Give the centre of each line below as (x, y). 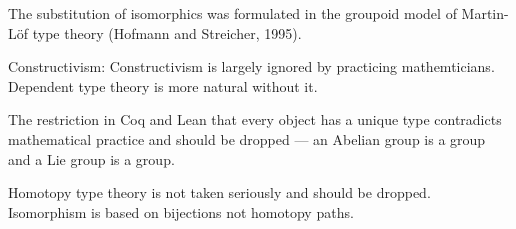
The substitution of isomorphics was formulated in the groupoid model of (232, 13)
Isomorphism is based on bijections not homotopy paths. (181, 211)
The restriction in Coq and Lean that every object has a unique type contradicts (255, 119)
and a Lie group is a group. (91, 158)
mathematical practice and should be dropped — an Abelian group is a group (247, 138)
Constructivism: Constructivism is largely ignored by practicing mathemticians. (251, 66)
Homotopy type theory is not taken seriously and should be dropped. (219, 192)
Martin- (485, 13)
